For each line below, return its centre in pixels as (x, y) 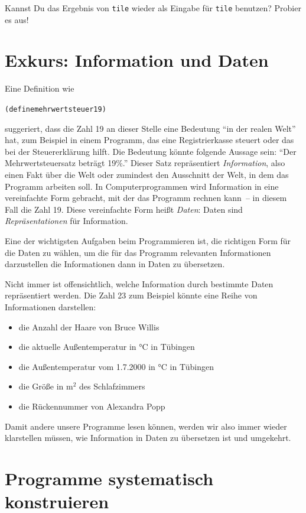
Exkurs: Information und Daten (137, 60)
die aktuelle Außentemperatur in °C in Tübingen (107, 347)
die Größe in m (46, 386)
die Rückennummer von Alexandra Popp (92, 406)
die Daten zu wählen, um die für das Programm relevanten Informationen (138, 252)
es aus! (17, 19)
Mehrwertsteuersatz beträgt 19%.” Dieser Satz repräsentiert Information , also (145, 163)
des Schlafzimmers (112, 386)
